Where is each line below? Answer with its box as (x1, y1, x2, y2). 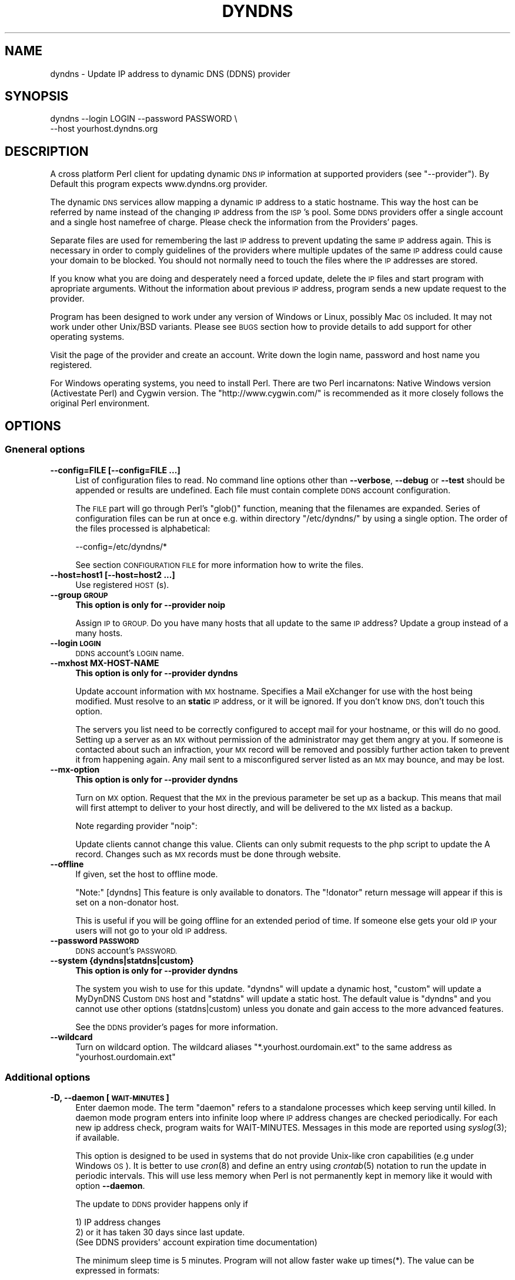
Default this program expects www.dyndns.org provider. (50, 179, 267, 189)
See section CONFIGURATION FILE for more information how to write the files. (75, 559, 364, 570)
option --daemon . (75, 1181, 145, 1191)
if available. (75, 1132, 120, 1143)
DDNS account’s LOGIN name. (75, 647, 185, 658)
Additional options (5, 1071, 91, 1083)
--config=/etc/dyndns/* (75, 541, 168, 552)
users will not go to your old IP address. (75, 925, 228, 935)
